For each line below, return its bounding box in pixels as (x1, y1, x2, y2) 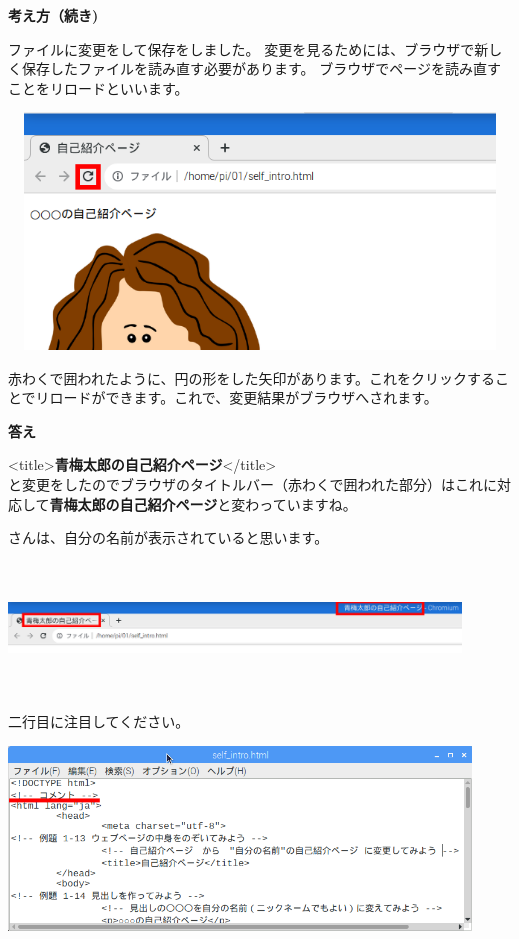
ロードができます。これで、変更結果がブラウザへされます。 (49, 387, 438, 408)
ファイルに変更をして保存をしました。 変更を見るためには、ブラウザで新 (8, 38, 489, 59)
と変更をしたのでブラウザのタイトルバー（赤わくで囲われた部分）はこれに (8, 473, 497, 494)
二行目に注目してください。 (8, 710, 190, 731)
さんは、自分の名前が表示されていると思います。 (8, 527, 329, 548)
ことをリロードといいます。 (8, 77, 189, 98)
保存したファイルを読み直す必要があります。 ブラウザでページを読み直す (21, 58, 501, 79)
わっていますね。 (245, 493, 357, 514)
